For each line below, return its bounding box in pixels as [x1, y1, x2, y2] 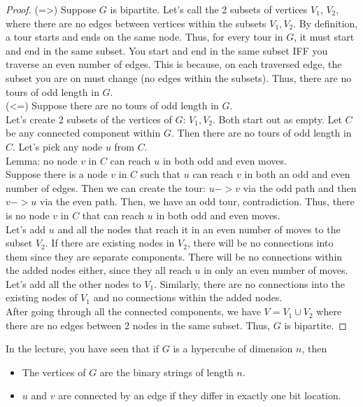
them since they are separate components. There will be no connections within [6, 249, 343, 263]
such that [140, 167, 181, 181]
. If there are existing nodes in [45, 235, 175, 250]
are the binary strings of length [99, 364, 234, 379]
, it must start [294, 29, 355, 44]
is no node [6, 207, 50, 222]
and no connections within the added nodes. [93, 290, 283, 305]
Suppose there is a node [6, 167, 108, 181]
